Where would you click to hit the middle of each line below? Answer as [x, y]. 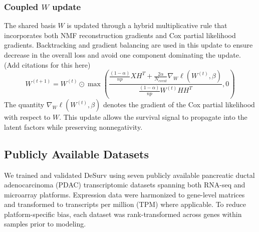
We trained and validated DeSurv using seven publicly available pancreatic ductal [129, 175]
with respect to [27, 117]
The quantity [24, 104]
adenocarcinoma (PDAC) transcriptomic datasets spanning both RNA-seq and [125, 185]
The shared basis [30, 25]
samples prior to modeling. [45, 224]
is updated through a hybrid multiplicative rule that [147, 25]
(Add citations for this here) [47, 64]
